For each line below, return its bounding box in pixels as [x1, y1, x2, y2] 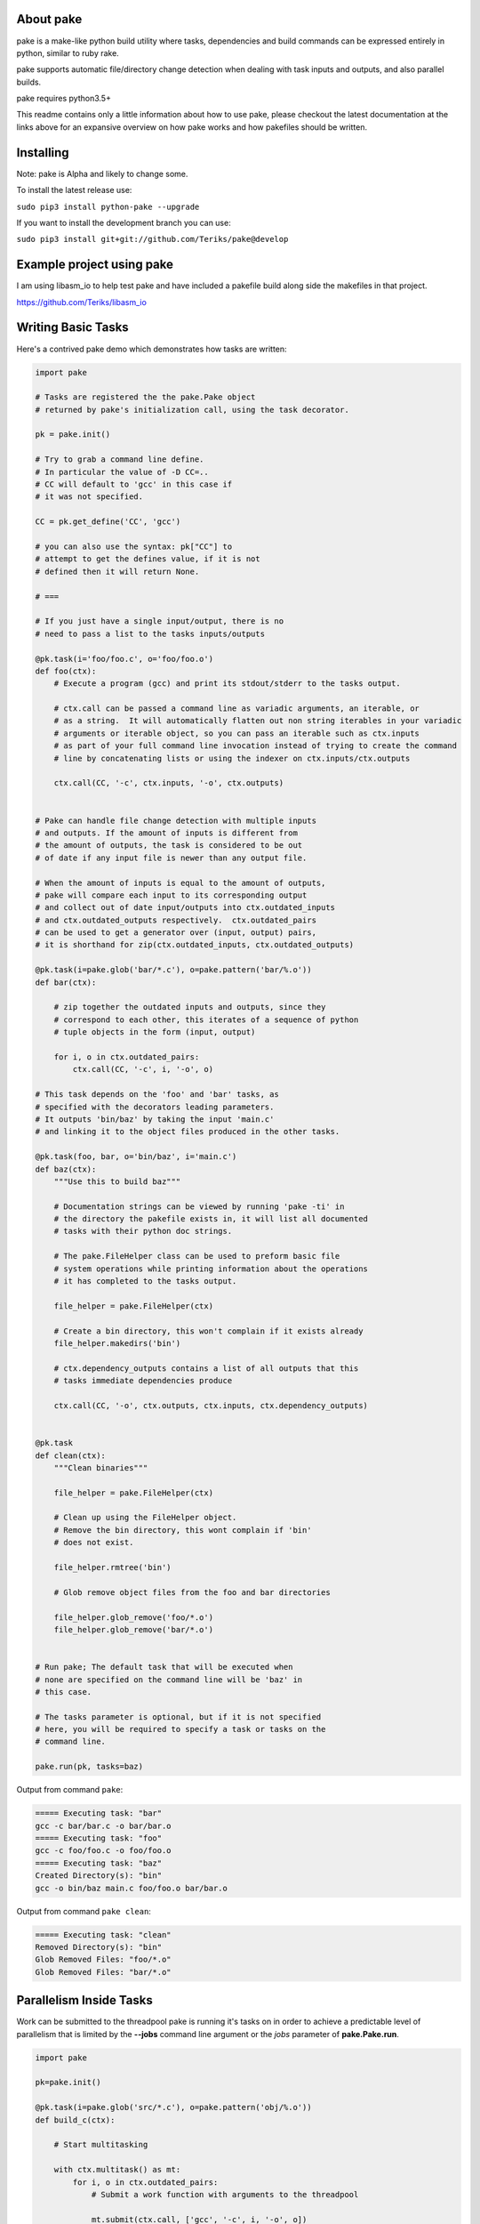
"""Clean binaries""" [53, 1463, 148, 1472]
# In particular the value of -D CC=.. [35, 467, 209, 477]
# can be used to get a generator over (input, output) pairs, [35, 928, 317, 938]
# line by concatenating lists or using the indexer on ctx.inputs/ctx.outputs [53, 753, 411, 763]
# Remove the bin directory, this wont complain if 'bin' [53, 1525, 312, 1535]
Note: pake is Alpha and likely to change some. [16, 168, 188, 179]
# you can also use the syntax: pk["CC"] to [35, 541, 233, 552]
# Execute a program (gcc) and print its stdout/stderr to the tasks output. [53, 679, 402, 689]
